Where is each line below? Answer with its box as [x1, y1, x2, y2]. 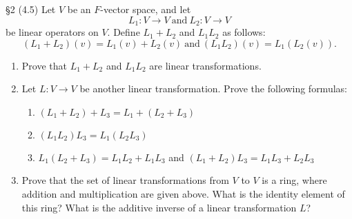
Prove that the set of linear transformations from [21, 173, 229, 187]
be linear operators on [6, 25, 99, 39]
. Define [107, 25, 140, 39]
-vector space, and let [100, 2, 191, 16]
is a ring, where [262, 173, 327, 187]
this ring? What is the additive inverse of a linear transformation [21, 200, 297, 214]
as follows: [222, 25, 266, 39]
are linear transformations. [149, 58, 262, 72]
